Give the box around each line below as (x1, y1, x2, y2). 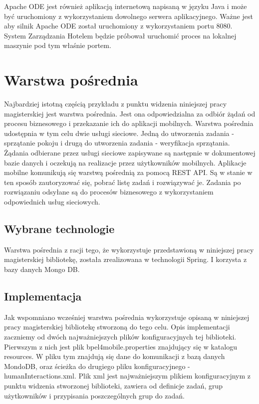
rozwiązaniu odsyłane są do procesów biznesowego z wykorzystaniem (4, 186, 214, 197)
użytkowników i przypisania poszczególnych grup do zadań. (4, 390, 185, 400)
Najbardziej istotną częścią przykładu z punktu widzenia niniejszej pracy (4, 98, 227, 109)
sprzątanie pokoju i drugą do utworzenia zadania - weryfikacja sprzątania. (4, 137, 230, 148)
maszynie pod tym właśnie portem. (4, 40, 111, 50)
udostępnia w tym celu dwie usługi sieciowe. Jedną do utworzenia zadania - (4, 127, 234, 138)
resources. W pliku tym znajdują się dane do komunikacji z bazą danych (4, 351, 225, 361)
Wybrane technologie (4, 221, 115, 236)
